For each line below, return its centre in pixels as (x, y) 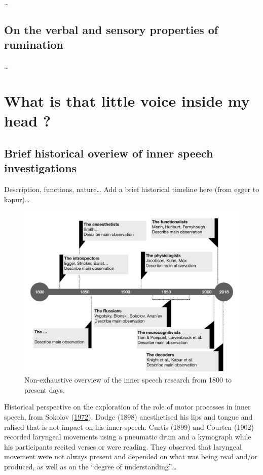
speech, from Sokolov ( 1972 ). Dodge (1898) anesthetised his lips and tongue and (128, 417)
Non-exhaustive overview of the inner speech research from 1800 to (128, 380)
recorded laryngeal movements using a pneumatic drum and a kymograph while (128, 437)
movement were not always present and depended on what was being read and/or (131, 456)
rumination (34, 44)
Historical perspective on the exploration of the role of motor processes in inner (127, 407)
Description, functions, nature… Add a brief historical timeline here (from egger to (132, 189)
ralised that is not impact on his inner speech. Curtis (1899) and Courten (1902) (129, 426)
